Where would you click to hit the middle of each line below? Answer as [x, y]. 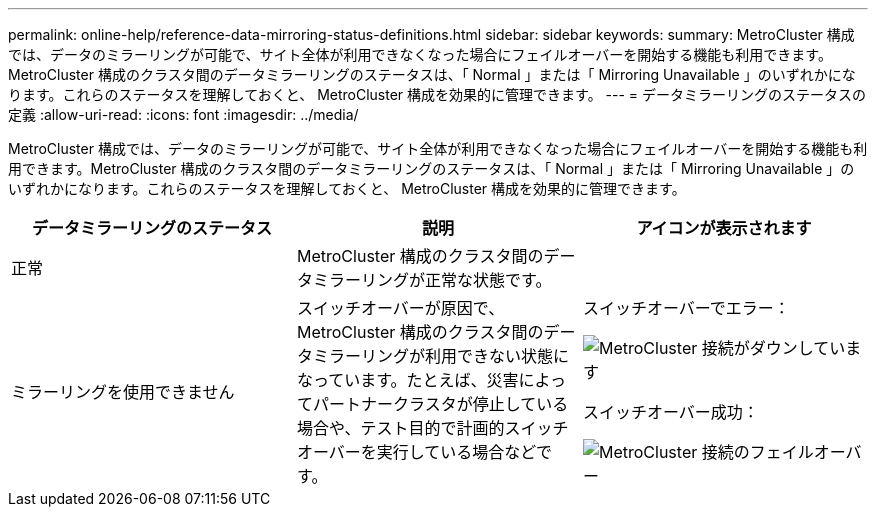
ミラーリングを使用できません [123, 392]
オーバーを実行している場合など [416, 452]
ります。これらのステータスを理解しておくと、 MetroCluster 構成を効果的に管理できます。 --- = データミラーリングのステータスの [437, 94]
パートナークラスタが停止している [440, 404]
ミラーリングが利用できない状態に [440, 356]
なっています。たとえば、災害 [407, 380]
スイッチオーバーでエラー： [686, 308]
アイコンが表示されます [724, 228]
